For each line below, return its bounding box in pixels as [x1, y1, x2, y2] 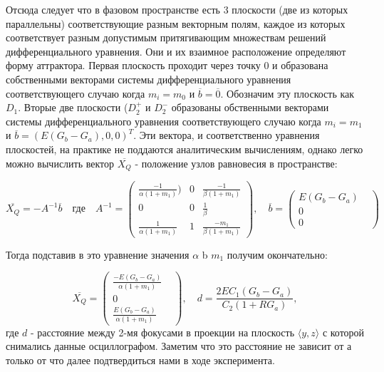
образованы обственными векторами [171, 100, 329, 115]
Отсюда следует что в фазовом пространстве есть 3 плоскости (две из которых [6, 2, 348, 16]
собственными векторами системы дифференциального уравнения [6, 71, 291, 86]
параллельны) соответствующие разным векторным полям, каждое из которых [6, 16, 346, 31]
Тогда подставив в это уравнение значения [6, 247, 190, 262]
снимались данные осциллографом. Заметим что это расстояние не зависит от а [6, 339, 352, 353]
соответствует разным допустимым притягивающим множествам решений [6, 30, 326, 45]
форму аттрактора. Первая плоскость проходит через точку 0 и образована [6, 58, 328, 73]
